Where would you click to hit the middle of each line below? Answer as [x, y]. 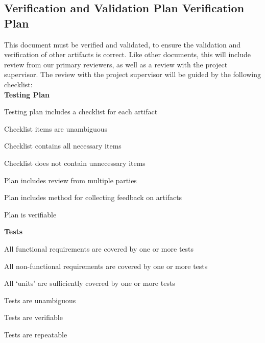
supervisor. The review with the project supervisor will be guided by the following [133, 74]
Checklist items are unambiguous [56, 128]
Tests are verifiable [33, 317]
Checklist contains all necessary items [63, 146]
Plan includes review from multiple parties [70, 180]
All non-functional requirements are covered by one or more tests [106, 266]
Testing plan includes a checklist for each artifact [81, 112]
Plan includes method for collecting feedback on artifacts [93, 197]
